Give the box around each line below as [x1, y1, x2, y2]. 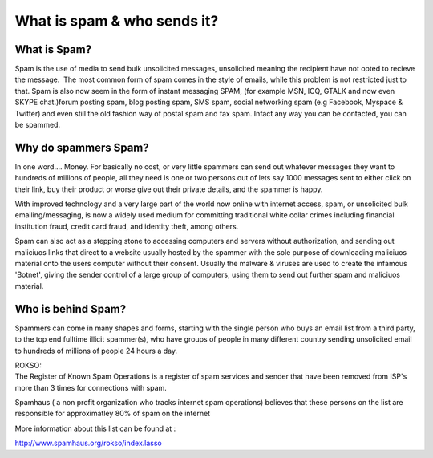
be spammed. [14, 120, 60, 130]
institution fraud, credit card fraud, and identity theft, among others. [14, 221, 239, 231]
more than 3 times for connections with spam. [14, 383, 168, 392]
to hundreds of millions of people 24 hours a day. [14, 346, 178, 355]
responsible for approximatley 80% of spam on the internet [14, 409, 211, 419]
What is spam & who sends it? [14, 12, 219, 30]
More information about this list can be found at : [14, 424, 176, 433]
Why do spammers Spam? [14, 140, 150, 154]
